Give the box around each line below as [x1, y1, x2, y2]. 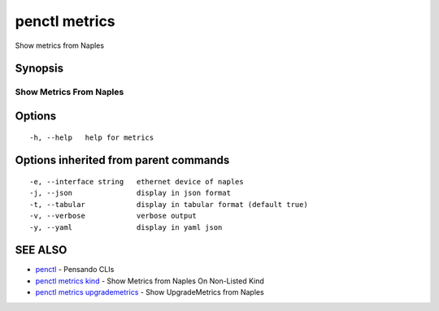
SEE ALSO [15, 244, 67, 257]
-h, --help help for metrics [29, 132, 154, 142]
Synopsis [15, 62, 64, 76]
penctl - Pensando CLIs [35, 265, 115, 274]
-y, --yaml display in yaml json [29, 222, 223, 231]
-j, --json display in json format [29, 188, 232, 198]
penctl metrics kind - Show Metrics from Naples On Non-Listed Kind [35, 276, 264, 286]
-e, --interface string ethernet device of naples [29, 177, 244, 186]
